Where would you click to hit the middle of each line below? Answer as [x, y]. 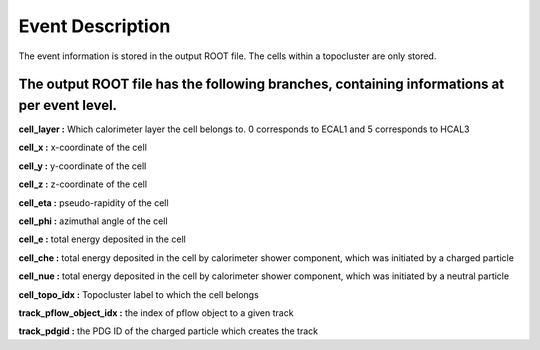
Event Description [94, 26]
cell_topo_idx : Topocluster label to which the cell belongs [138, 294]
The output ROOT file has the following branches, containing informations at [261, 84]
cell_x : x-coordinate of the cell [82, 147]
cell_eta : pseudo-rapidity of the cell [93, 202]
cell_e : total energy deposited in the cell [102, 239]
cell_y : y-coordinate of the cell [82, 166]
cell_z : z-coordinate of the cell [83, 184]
